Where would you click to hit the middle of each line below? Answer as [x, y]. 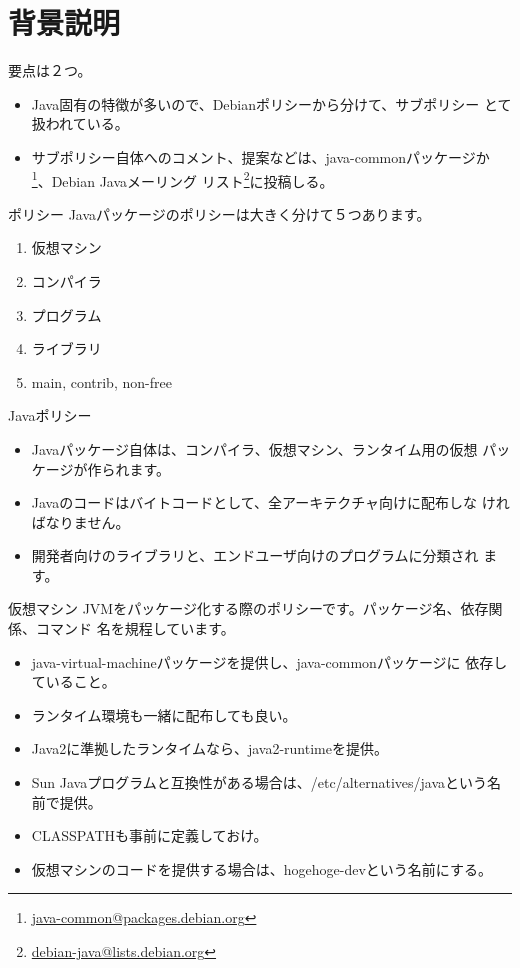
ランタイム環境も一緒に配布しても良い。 [164, 714]
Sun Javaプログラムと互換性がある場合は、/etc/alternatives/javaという [259, 782]
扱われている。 [80, 123]
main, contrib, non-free [101, 381]
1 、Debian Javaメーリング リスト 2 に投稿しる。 [182, 179]
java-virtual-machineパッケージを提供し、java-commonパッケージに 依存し [269, 661]
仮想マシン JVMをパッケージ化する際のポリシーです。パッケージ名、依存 [248, 608]
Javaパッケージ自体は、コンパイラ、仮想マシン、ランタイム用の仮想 [254, 448]
